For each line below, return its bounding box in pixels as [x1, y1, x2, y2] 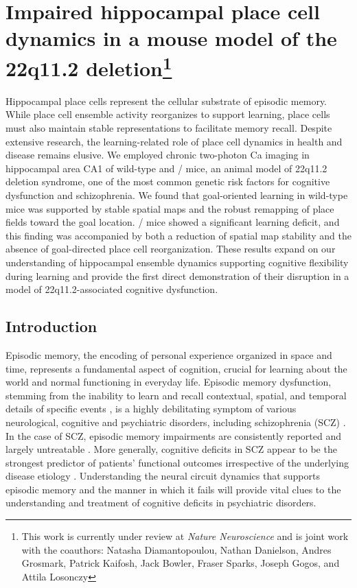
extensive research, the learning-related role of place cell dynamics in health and [5, 134, 343, 148]
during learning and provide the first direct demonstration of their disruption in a [5, 268, 349, 283]
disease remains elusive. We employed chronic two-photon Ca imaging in [5, 148, 310, 162]
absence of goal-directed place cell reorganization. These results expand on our [5, 242, 336, 256]
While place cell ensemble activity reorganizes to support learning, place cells [5, 107, 330, 121]
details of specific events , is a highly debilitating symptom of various [5, 401, 297, 416]
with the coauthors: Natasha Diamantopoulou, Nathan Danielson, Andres [21, 542, 332, 556]
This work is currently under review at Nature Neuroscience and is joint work [21, 529, 349, 543]
